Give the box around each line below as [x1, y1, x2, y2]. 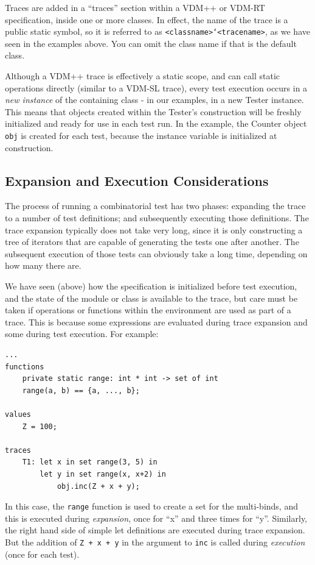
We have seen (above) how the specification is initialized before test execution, [5, 280, 297, 293]
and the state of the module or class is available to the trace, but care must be [5, 291, 298, 304]
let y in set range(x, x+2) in [40, 469, 166, 478]
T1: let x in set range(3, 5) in [22, 458, 157, 467]
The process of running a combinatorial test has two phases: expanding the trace [5, 199, 306, 212]
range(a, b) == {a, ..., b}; [22, 386, 140, 395]
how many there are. [5, 259, 81, 272]
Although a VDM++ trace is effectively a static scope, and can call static [5, 69, 280, 82]
